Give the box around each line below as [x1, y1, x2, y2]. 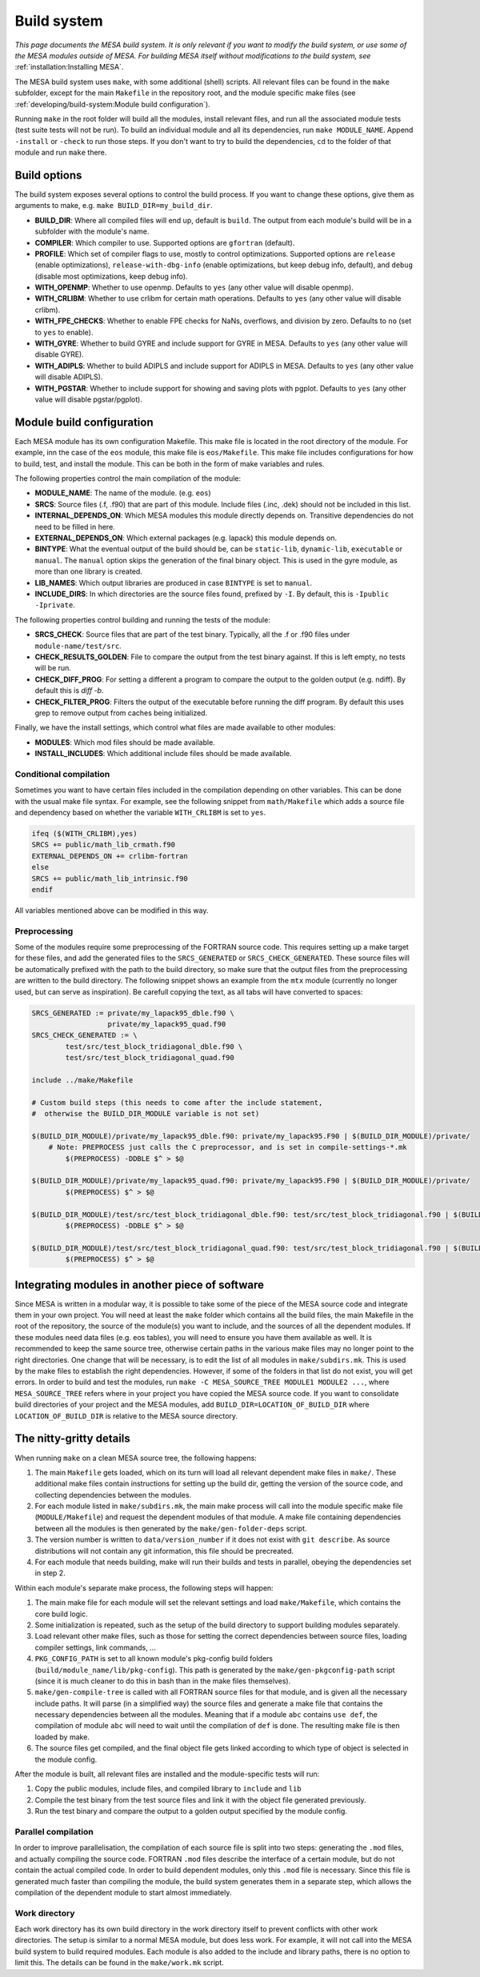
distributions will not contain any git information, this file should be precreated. [34, 1546, 294, 1555]
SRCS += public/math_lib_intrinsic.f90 [31, 874, 188, 883]
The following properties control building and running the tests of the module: [14, 614, 271, 624]
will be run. [34, 663, 72, 673]
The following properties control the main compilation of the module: [14, 474, 242, 483]
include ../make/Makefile [31, 1075, 134, 1084]
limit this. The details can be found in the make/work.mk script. [14, 1958, 224, 1967]
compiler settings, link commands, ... [34, 1643, 156, 1652]
